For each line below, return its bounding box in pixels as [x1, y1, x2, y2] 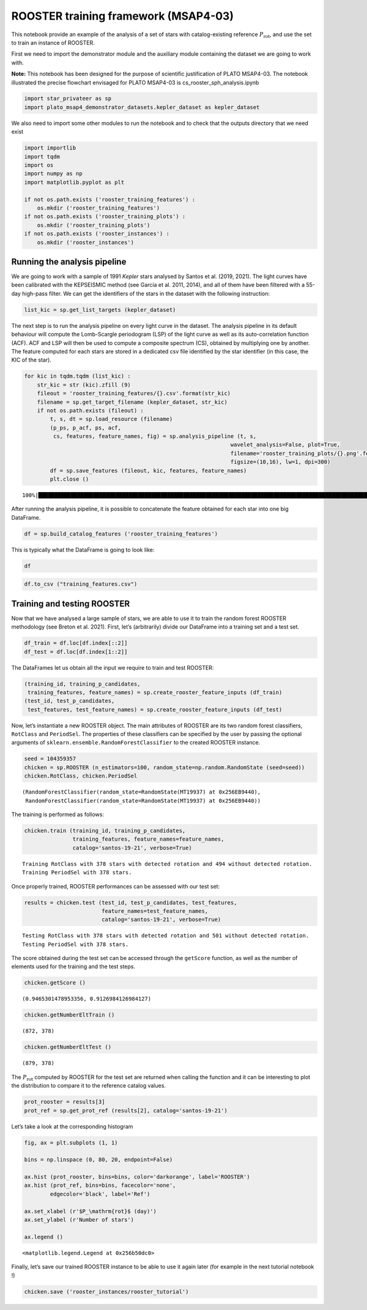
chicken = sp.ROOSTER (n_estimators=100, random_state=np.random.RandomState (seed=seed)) [24, 763, 305, 771]
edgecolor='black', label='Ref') [50, 1191, 150, 1197]
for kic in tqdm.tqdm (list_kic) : [24, 373, 131, 380]
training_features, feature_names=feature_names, [72, 836, 224, 842]
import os [24, 162, 54, 168]
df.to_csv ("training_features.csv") [24, 581, 138, 588]
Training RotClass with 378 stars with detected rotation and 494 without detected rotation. [22, 860, 313, 867]
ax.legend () [24, 1233, 64, 1240]
